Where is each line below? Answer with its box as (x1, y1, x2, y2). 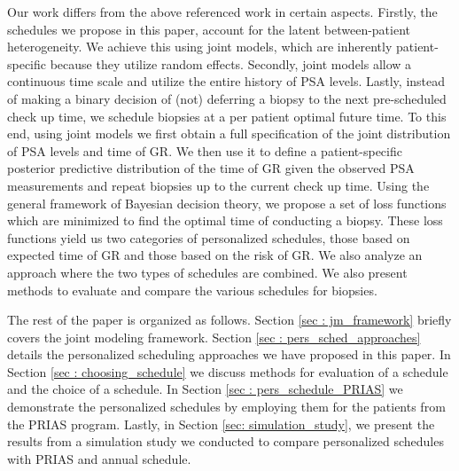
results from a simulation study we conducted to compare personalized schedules (7, 432, 444, 451)
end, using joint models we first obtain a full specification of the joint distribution (7, 124, 451, 143)
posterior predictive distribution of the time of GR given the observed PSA (7, 159, 415, 177)
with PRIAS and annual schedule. (7, 449, 191, 467)
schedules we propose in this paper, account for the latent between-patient (7, 20, 411, 38)
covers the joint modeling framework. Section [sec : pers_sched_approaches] (7, 327, 421, 346)
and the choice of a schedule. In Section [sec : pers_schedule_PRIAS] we (7, 380, 403, 398)
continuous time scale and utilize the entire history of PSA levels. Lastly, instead (7, 72, 446, 90)
